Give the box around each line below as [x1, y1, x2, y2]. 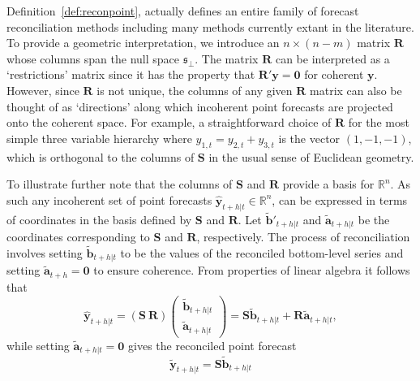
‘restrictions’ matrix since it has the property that [6, 66, 255, 83]
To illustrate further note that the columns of [6, 175, 233, 193]
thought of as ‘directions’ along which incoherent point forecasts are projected [6, 97, 393, 115]
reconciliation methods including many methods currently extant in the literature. [6, 18, 414, 35]
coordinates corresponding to [6, 228, 150, 245]
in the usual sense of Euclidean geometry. [208, 148, 414, 165]
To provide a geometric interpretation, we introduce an [6, 34, 280, 51]
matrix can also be [310, 81, 402, 98]
